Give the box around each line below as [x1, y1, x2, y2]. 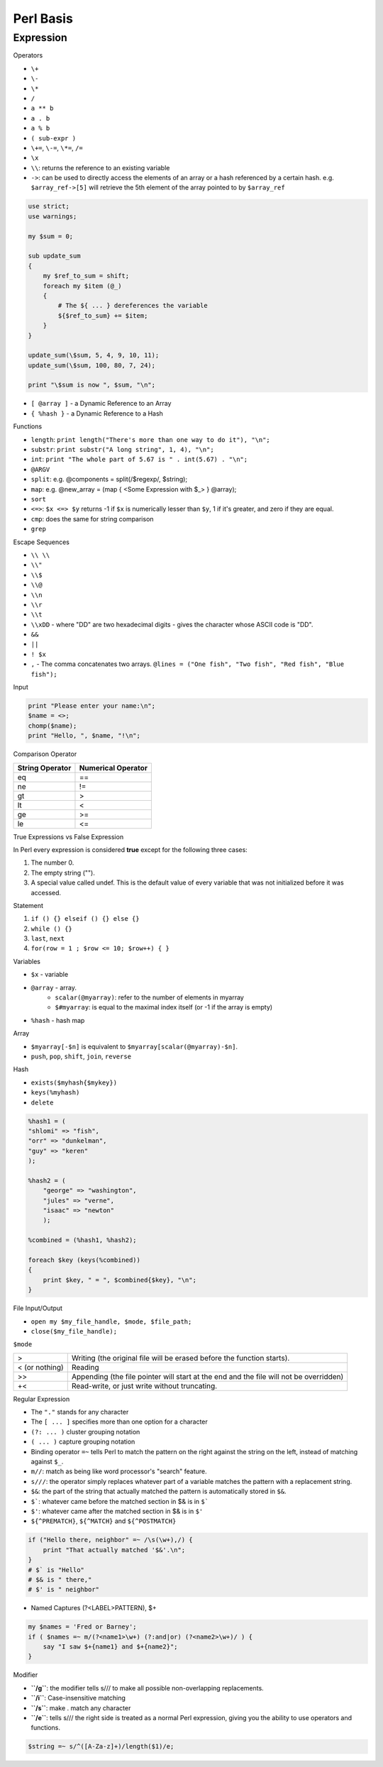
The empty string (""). [30, 868, 95, 877]
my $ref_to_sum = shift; [43, 272, 130, 280]
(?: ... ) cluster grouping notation [30, 1427, 140, 1436]
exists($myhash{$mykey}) [30, 1078, 117, 1087]
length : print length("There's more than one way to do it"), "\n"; [30, 435, 271, 443]
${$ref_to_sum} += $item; [57, 311, 148, 319]
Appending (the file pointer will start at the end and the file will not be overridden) [71, 1371, 344, 1381]
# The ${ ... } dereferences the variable [57, 301, 209, 310]
